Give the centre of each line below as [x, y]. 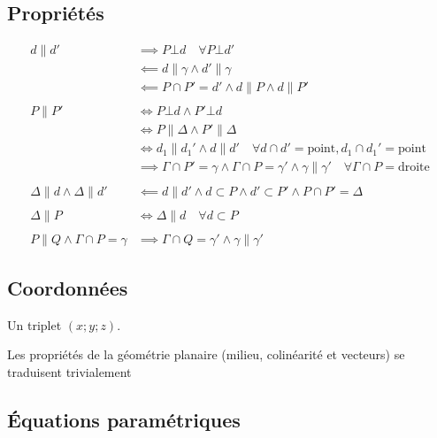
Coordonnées [68, 288]
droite [414, 168]
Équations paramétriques [124, 420]
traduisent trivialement [69, 372]
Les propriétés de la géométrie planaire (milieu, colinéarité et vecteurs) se [206, 354]
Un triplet [34, 324]
